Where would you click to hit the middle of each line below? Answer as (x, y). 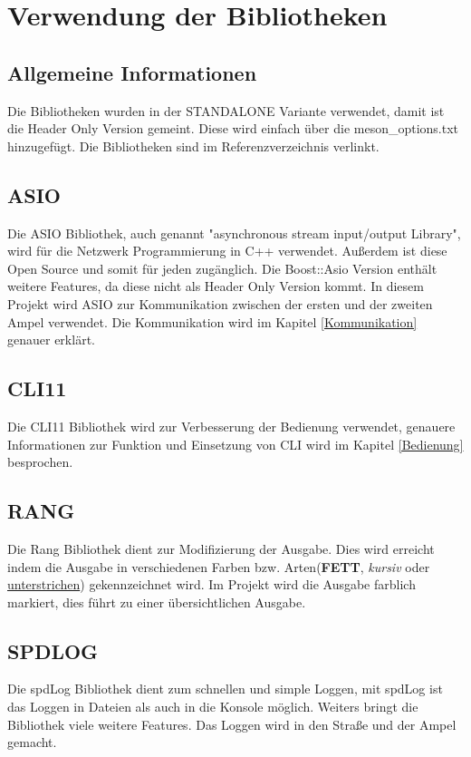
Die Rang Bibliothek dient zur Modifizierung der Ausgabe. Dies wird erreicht (221, 548)
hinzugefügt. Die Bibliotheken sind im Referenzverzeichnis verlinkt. (193, 146)
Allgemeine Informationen (132, 72)
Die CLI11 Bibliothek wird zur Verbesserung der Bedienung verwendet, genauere (231, 426)
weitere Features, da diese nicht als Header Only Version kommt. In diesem (216, 286)
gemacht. (32, 742)
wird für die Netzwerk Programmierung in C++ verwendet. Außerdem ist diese (227, 251)
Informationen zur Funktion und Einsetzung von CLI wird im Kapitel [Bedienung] (235, 444)
